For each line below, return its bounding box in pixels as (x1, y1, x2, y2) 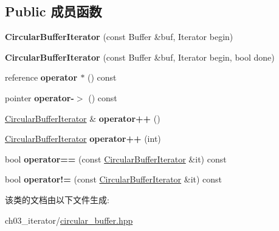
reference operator (5, 71, 78, 84)
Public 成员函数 (5, 2, 102, 21)
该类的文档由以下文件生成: (5, 193, 109, 206)
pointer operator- (5, 91, 74, 104)
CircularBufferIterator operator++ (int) (5, 132, 161, 145)
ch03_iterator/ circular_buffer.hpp (5, 213, 133, 226)
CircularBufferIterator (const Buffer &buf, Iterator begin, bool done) (5, 50, 275, 63)
